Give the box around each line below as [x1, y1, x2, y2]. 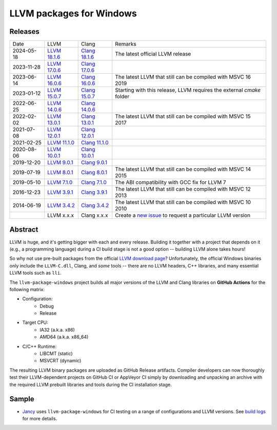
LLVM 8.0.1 [47, 169, 74, 176]
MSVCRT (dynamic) [39, 358, 82, 364]
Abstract [9, 226, 38, 234]
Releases [9, 27, 39, 36]
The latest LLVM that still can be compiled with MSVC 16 [115, 73, 251, 80]
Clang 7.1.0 [81, 179, 107, 186]
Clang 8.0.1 [81, 169, 108, 176]
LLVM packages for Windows [9, 8, 137, 19]
